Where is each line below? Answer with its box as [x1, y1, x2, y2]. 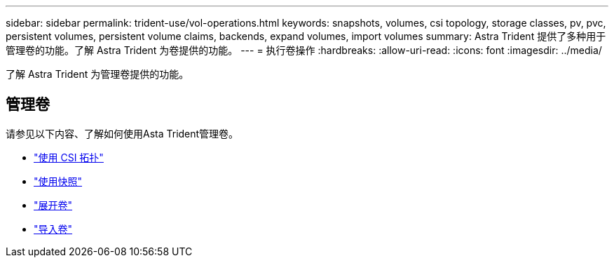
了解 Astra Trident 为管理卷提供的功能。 [6, 68, 189, 80]
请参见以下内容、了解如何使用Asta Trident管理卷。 [6, 127, 239, 140]
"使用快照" [34, 175, 83, 187]
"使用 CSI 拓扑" [34, 151, 104, 163]
